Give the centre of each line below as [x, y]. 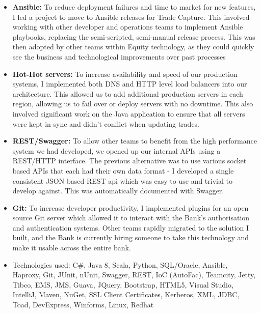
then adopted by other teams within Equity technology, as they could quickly [133, 47]
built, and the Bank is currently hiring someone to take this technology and [131, 237]
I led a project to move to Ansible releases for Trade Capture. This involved [131, 17]
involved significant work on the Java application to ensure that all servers [129, 113]
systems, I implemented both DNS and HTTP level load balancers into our [130, 84]
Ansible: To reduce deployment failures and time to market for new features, [134, 7]
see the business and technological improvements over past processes [119, 56]
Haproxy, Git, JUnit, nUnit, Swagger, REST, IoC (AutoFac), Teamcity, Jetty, [134, 275]
